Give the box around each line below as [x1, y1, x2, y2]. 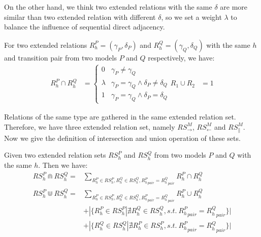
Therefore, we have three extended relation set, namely [4, 121, 175, 132]
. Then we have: [38, 159, 88, 170]
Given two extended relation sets [4, 150, 106, 160]
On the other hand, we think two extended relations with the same [4, 2, 212, 12]
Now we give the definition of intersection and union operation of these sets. [4, 132, 241, 143]
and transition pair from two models [4, 52, 117, 63]
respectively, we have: [148, 52, 215, 63]
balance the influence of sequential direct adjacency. [4, 21, 165, 32]
